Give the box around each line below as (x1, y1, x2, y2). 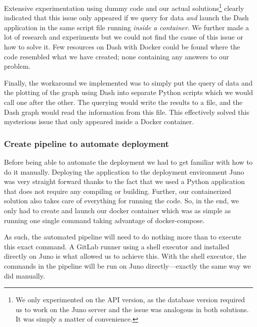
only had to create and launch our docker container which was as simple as (4, 205, 231, 215)
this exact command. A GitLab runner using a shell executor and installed (4, 241, 230, 251)
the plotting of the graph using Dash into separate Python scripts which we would (4, 87, 253, 97)
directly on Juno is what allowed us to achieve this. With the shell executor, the (4, 251, 247, 261)
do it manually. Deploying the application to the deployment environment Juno (4, 166, 244, 177)
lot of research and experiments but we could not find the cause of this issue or (4, 32, 243, 42)
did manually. (4, 270, 45, 280)
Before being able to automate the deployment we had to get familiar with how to (4, 157, 253, 167)
